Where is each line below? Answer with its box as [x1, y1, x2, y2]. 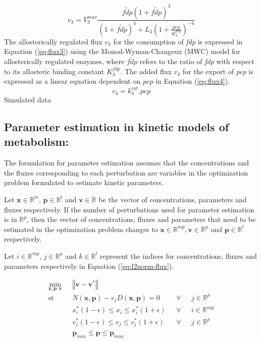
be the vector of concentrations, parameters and [98, 194, 247, 204]
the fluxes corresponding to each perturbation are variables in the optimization [4, 167, 248, 178]
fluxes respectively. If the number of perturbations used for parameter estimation [4, 204, 254, 214]
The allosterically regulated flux [4, 36, 102, 46]
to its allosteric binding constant [4, 66, 105, 76]
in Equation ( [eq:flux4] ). [155, 76, 230, 86]
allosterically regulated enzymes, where [4, 56, 125, 67]
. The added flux [120, 66, 172, 76]
